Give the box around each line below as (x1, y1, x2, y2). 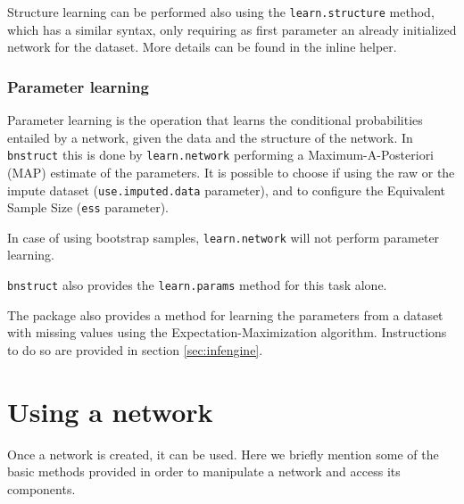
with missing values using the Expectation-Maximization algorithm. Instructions (7, 323, 447, 342)
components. (7, 479, 76, 498)
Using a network (7, 392, 213, 429)
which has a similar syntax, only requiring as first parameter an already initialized (7, 20, 457, 38)
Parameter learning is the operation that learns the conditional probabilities (7, 111, 423, 129)
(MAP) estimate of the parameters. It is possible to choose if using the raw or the (7, 162, 455, 181)
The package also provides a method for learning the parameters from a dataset (7, 305, 443, 324)
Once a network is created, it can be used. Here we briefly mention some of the (7, 444, 439, 463)
